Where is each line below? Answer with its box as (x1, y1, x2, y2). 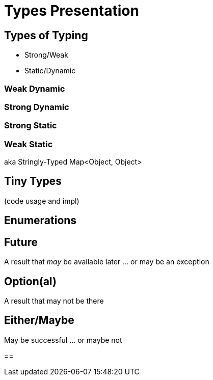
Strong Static (4, 120, 57, 131)
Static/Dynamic (24, 66, 76, 75)
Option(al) (4, 275, 57, 288)
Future (4, 235, 38, 249)
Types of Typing (4, 29, 88, 42)
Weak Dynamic (4, 83, 65, 94)
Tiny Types (4, 175, 62, 188)
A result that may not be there (4, 296, 104, 305)
